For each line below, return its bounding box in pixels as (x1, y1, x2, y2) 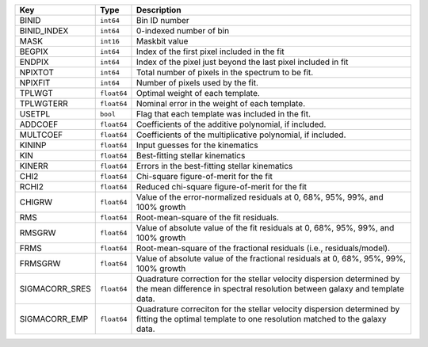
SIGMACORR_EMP (19, 314, 89, 324)
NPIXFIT (19, 78, 51, 88)
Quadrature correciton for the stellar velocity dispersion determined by (136, 303, 400, 315)
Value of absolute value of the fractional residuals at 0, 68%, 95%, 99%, (136, 254, 406, 264)
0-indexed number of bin (136, 25, 230, 36)
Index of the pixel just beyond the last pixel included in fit (136, 56, 349, 67)
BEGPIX (19, 46, 49, 57)
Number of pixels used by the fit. (136, 78, 259, 88)
